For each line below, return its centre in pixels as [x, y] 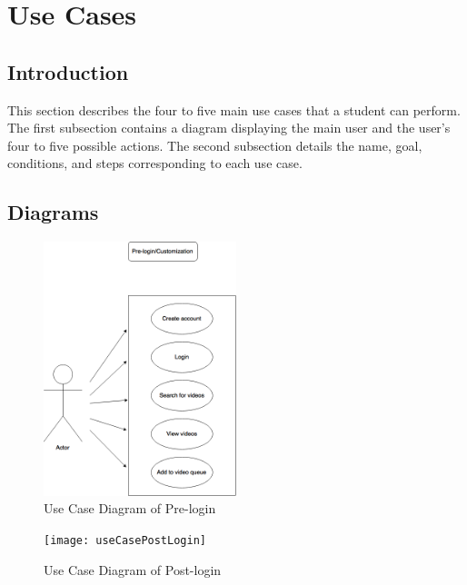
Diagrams [53, 212]
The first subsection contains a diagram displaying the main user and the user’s [229, 128]
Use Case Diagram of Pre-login [130, 508]
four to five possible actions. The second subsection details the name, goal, [215, 145]
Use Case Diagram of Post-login [133, 569]
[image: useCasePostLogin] [125, 540]
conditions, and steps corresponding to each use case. [155, 163]
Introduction [68, 71]
